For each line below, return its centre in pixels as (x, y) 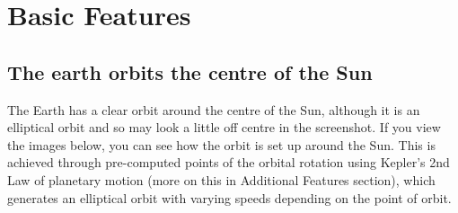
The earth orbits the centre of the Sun (190, 71)
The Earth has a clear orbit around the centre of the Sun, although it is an (214, 109)
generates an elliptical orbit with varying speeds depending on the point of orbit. (229, 197)
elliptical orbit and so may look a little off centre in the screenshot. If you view (224, 127)
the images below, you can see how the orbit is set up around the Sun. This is (221, 144)
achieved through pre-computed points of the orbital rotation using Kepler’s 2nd (229, 162)
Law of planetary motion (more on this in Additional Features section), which (221, 179)
